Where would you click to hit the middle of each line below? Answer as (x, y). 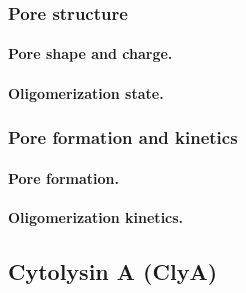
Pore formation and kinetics (123, 137)
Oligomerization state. (86, 92)
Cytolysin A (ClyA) (113, 270)
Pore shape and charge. (90, 53)
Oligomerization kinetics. (96, 216)
